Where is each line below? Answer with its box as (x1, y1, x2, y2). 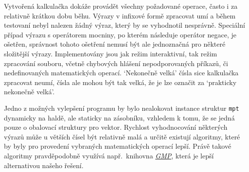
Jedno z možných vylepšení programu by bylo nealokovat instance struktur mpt (4, 103, 239, 113)
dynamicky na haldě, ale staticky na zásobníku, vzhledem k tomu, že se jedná (4, 112, 235, 122)
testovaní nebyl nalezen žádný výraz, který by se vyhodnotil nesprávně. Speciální (4, 20, 245, 30)
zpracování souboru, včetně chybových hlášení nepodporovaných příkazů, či (4, 58, 228, 68)
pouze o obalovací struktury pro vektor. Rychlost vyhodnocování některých (4, 122, 228, 132)
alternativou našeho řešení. (4, 160, 84, 170)
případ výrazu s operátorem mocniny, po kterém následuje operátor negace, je (4, 29, 237, 39)
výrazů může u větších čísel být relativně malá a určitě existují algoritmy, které (4, 131, 240, 141)
